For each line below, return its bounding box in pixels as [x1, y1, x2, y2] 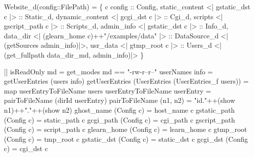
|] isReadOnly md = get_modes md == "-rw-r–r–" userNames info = [4, 66, 213, 76]
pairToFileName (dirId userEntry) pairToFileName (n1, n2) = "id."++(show [4, 95, 235, 105]
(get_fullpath [4, 49, 45, 60]
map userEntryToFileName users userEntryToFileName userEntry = [4, 85, 211, 95]
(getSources [4, 40, 39, 50]
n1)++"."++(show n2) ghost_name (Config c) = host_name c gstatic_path [4, 104, 235, 115]
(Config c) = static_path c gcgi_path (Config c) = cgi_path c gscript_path [4, 114, 235, 125]
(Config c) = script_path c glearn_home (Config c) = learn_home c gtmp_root [4, 124, 247, 134]
